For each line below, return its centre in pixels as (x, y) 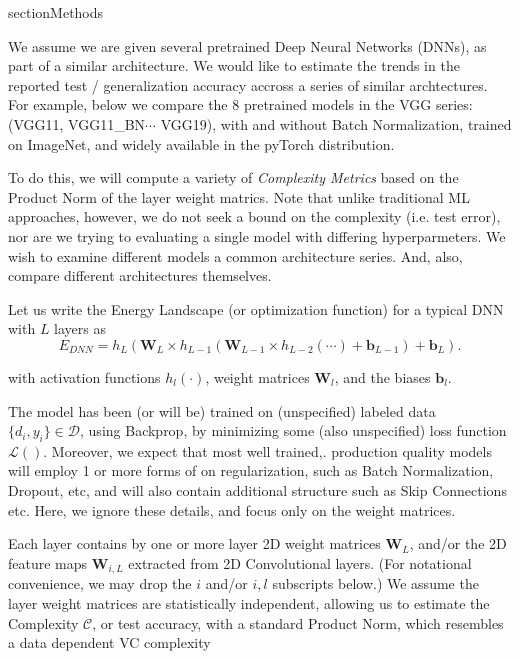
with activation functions (84, 376)
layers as (80, 328)
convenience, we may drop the (100, 583)
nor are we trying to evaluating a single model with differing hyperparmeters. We (257, 235)
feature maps (48, 562)
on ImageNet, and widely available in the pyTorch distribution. (201, 143)
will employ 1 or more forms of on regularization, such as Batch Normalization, (251, 470)
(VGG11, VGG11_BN (77, 123)
